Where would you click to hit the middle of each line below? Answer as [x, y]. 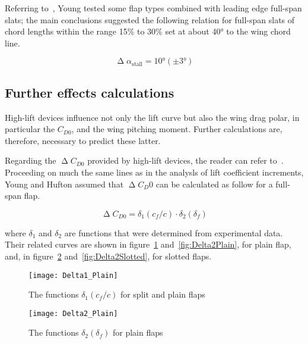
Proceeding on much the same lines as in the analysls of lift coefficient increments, [154, 172]
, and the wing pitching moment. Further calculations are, [177, 129]
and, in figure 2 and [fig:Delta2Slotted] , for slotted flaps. [108, 256]
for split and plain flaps [163, 294]
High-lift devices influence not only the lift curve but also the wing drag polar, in [152, 117]
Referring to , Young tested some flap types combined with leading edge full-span [153, 8]
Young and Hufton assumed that [64, 184]
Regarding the [31, 160]
